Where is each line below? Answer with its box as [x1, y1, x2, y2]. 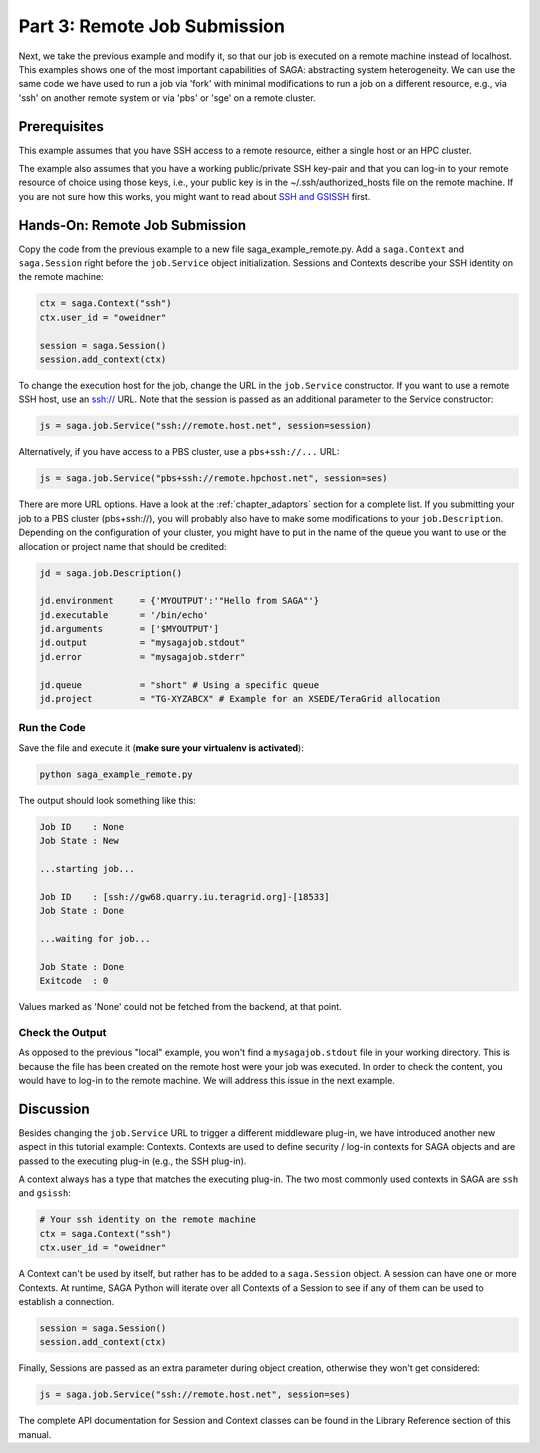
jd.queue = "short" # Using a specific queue [39, 679, 320, 690]
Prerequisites [18, 118, 104, 135]
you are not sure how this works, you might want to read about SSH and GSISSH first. [18, 190, 371, 202]
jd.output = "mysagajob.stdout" [39, 637, 246, 649]
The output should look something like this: [18, 794, 197, 806]
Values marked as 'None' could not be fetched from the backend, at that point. [18, 1000, 342, 1012]
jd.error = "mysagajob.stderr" [39, 651, 246, 662]
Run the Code [18, 721, 87, 735]
